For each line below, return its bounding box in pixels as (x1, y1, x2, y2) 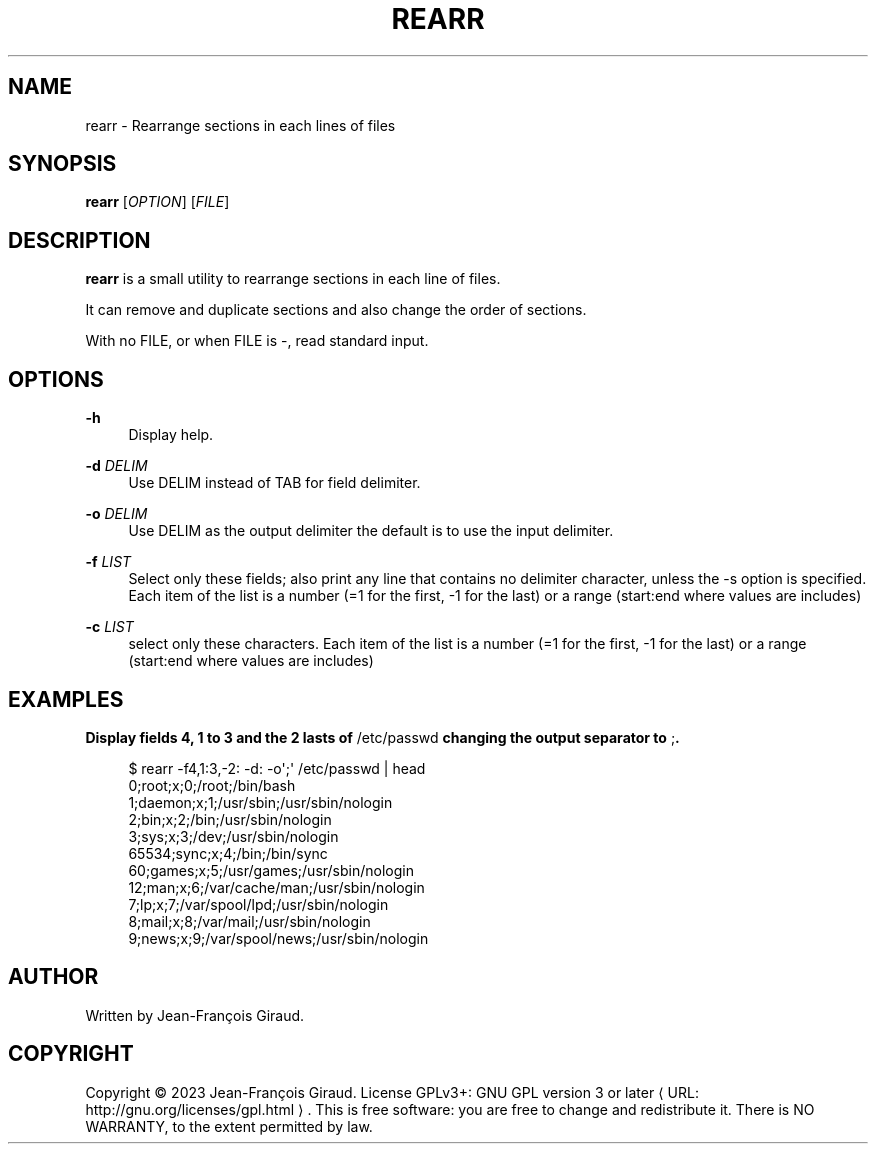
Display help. (128, 426, 214, 444)
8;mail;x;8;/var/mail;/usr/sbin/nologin (128, 912, 371, 930)
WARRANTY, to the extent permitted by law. (85, 1117, 373, 1135)
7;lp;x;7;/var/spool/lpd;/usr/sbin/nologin (128, 895, 389, 913)
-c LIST (85, 618, 134, 636)
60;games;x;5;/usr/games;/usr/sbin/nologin (128, 861, 414, 879)
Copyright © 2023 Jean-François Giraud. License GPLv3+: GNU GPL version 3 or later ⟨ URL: (85, 1083, 699, 1101)
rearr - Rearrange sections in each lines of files (85, 116, 396, 134)
